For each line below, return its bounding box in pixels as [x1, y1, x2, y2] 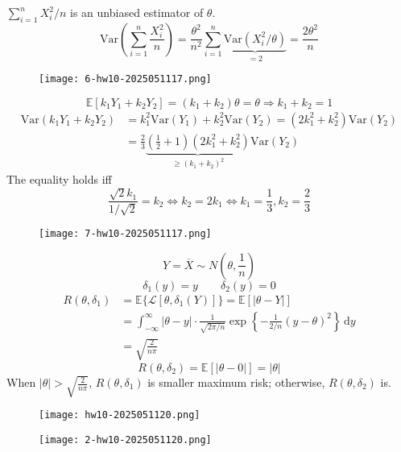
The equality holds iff [6, 170, 112, 187]
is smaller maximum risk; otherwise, [147, 374, 325, 391]
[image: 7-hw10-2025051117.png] [39, 228, 212, 240]
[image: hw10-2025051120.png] [39, 409, 200, 421]
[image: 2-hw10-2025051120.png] [39, 433, 212, 446]
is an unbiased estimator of [70, 4, 204, 20]
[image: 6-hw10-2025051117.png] [39, 73, 212, 85]
